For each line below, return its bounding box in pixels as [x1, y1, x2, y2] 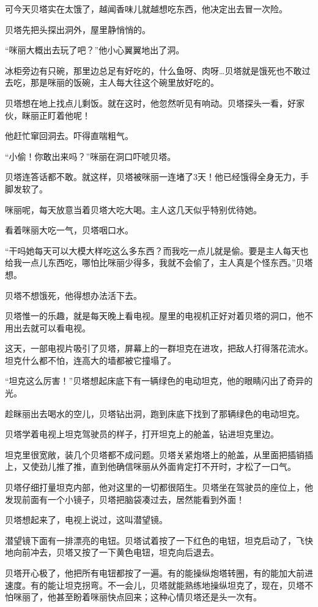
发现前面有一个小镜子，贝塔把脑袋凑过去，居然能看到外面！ [5, 492, 245, 505]
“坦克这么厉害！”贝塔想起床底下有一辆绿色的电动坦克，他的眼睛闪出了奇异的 [5, 374, 313, 387]
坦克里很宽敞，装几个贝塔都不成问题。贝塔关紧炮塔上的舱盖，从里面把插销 [5, 448, 305, 461]
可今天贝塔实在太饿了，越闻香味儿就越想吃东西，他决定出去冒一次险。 [5, 2, 287, 15]
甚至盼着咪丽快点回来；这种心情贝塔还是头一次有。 [56, 590, 262, 603]
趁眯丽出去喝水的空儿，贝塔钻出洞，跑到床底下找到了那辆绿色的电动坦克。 [5, 407, 305, 420]
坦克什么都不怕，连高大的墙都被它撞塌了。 [5, 353, 176, 366]
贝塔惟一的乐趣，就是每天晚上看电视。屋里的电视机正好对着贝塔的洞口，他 [5, 309, 305, 322]
